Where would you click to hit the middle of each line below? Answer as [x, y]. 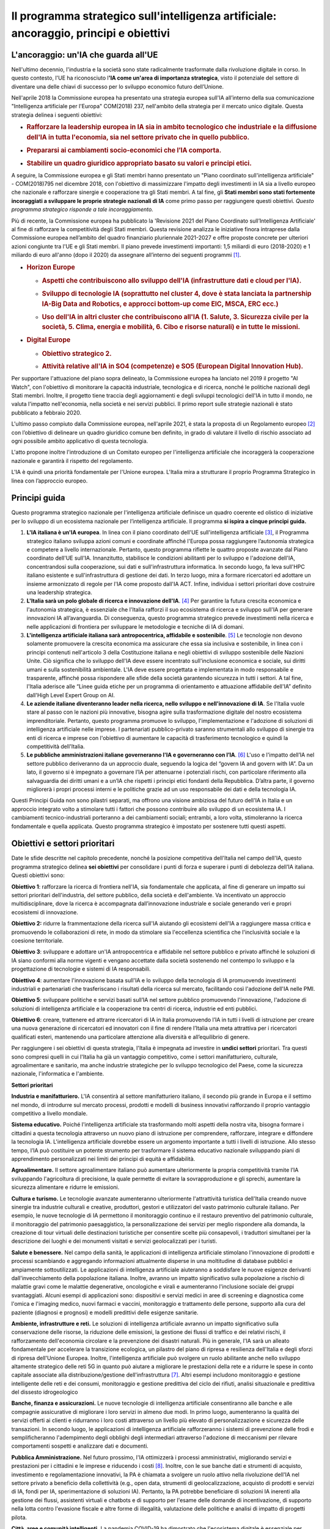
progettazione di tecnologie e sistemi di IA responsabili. [81, 969]
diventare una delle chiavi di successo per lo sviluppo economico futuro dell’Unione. [118, 86]
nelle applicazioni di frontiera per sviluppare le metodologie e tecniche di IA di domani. [135, 626]
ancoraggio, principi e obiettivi [91, 33]
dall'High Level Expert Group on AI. [71, 695]
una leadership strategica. [60, 592]
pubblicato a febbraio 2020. [46, 412]
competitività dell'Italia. [56, 747]
